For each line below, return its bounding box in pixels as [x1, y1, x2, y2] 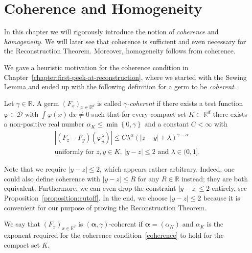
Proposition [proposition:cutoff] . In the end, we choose [4, 192, 168, 202]
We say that [4, 219, 40, 229]
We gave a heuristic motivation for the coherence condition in [4, 62, 189, 72]
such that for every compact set [92, 109, 186, 119]
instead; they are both [182, 173, 248, 183]
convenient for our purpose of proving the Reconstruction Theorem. [4, 202, 206, 212]
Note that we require [4, 164, 67, 174]
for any [137, 173, 160, 183]
